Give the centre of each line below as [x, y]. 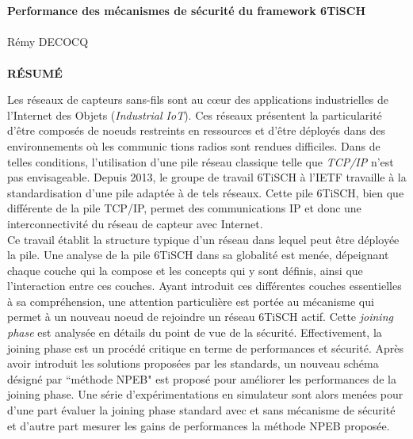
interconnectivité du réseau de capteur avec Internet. [135, 223]
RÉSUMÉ [35, 73]
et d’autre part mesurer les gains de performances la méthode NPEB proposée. [199, 425]
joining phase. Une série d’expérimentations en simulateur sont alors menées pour [205, 394]
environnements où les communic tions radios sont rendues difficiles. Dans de [194, 145]
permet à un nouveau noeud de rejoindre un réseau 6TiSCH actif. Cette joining [200, 317]
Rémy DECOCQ [48, 42]
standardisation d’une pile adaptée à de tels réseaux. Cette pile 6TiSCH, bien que [206, 192]
